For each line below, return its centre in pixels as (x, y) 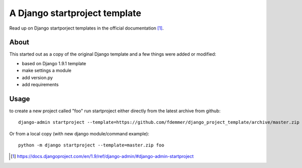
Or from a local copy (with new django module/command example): (79, 133)
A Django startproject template (75, 13)
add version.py (37, 77)
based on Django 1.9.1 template (54, 63)
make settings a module (47, 71)
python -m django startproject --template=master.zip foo (91, 145)
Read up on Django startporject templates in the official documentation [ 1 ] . (87, 28)
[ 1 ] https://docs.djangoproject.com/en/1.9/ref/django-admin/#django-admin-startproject (102, 156)
